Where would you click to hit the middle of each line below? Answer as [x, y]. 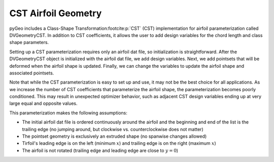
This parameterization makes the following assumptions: [68, 113]
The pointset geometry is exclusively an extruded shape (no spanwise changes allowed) [114, 136]
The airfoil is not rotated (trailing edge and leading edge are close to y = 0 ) [100, 150]
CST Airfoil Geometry [56, 13]
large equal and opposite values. [43, 103]
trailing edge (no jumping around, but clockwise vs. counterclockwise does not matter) [113, 129]
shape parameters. [29, 43]
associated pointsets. [32, 73]
